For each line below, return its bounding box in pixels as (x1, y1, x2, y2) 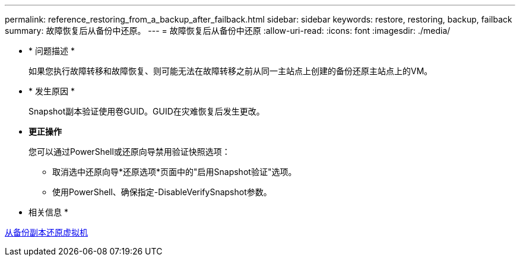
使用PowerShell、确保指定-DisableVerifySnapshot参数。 (52, 187, 272, 197)
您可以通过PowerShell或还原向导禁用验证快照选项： (28, 147, 230, 157)
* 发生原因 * (28, 86, 75, 96)
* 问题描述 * (28, 46, 75, 56)
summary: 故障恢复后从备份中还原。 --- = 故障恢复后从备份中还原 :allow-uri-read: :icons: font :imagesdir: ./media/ (5, 26, 451, 36)
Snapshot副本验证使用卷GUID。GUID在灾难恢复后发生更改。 (28, 106, 265, 116)
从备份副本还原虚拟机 (5, 227, 88, 237)
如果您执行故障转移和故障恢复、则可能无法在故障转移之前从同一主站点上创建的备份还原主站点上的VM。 (28, 66, 433, 76)
